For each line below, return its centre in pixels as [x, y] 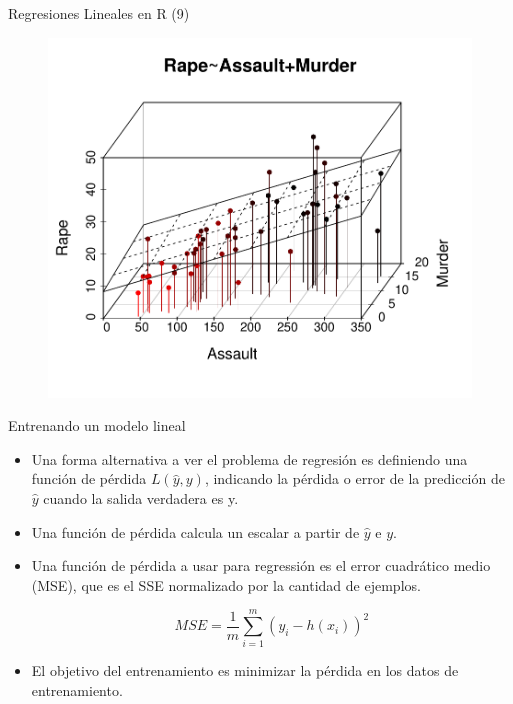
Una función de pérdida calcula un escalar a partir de [195, 531]
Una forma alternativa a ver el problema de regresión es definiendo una [249, 458]
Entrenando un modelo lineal [97, 425]
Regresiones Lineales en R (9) [99, 13]
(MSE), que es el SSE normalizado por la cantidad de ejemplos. [226, 584]
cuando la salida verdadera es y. [141, 497]
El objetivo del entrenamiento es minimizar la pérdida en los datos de [245, 670]
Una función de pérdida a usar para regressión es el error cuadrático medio [261, 565]
